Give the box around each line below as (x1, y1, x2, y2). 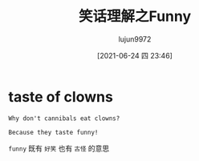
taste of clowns (8, 87, 114, 106)
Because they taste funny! (8, 128, 99, 136)
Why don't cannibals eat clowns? (8, 114, 120, 123)
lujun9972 (118, 34, 152, 44)
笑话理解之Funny (78, 7, 192, 26)
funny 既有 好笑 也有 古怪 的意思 (8, 143, 110, 153)
